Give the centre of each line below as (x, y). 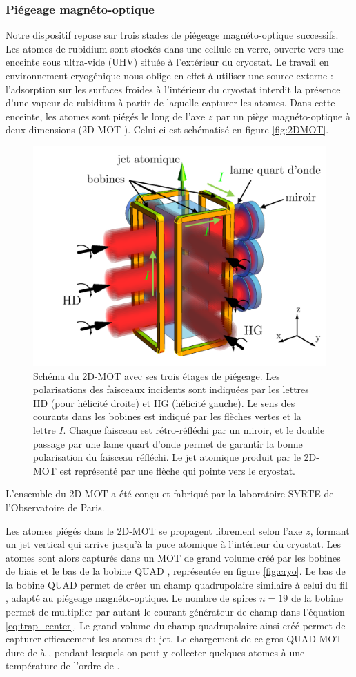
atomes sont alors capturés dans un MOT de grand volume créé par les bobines (173, 557)
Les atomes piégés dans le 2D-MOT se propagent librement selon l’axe (154, 530)
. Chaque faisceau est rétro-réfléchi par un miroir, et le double (194, 429)
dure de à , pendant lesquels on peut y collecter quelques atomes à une (155, 652)
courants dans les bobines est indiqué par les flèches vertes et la (167, 416)
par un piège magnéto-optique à (283, 116)
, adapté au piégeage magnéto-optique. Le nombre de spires (131, 598)
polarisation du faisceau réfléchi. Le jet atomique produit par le (167, 457)
